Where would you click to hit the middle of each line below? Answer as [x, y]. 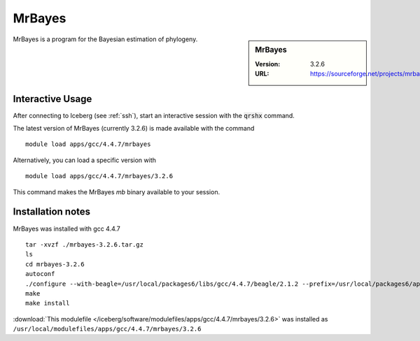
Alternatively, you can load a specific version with [85, 160]
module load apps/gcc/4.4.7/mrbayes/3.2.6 [99, 176]
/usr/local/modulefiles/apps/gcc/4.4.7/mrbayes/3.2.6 [107, 329]
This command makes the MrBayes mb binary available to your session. [117, 191]
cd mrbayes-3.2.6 [55, 264]
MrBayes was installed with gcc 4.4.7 [66, 228]
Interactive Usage [52, 99]
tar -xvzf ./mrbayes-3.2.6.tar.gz [84, 244]
